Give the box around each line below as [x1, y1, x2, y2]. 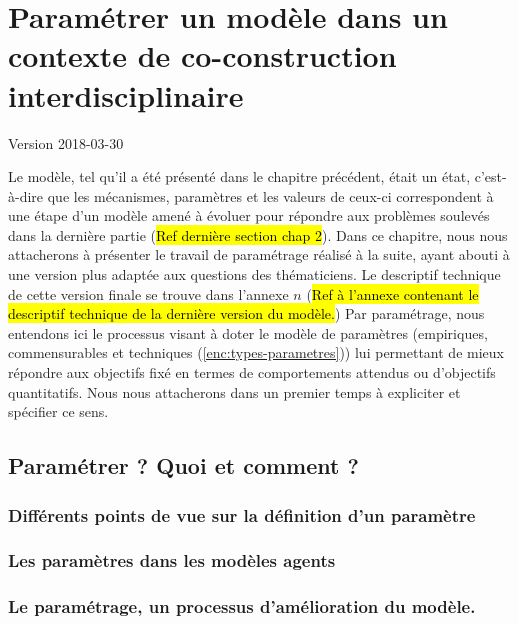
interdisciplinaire [8, 74, 244, 115]
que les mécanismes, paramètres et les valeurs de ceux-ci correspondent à [47, 185, 494, 206]
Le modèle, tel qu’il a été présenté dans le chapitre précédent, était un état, [8, 166, 471, 187]
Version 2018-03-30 [8, 132, 124, 153]
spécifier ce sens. [8, 401, 109, 422]
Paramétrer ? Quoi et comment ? [8, 450, 359, 481]
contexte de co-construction [8, 35, 397, 76]
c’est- [474, 166, 507, 187]
